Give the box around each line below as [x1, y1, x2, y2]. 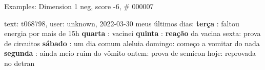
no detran [4, 57, 35, 68]
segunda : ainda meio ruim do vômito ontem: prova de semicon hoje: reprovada [4, 48, 256, 58]
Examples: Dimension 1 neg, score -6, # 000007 [4, 1, 154, 11]
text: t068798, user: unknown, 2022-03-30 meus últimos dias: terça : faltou [4, 18, 239, 28]
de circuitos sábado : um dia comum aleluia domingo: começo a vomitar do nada [4, 38, 260, 48]
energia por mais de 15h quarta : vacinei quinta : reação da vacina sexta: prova [4, 28, 261, 39]
